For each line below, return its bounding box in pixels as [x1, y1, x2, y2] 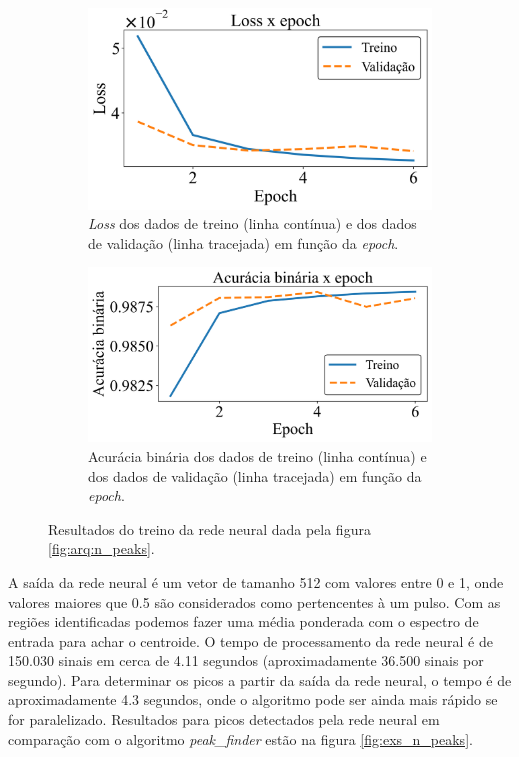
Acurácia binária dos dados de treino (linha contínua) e [88, 445, 427, 466]
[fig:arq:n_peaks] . [48, 538, 155, 559]
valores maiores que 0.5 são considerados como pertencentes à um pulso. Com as [8, 591, 501, 612]
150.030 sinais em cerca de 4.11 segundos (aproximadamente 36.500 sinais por [8, 650, 484, 671]
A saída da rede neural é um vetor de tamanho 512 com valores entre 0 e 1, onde [8, 571, 504, 592]
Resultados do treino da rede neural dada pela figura [48, 518, 371, 539]
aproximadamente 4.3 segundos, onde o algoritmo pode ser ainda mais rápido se [8, 689, 498, 710]
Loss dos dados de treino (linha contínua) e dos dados [88, 213, 417, 234]
